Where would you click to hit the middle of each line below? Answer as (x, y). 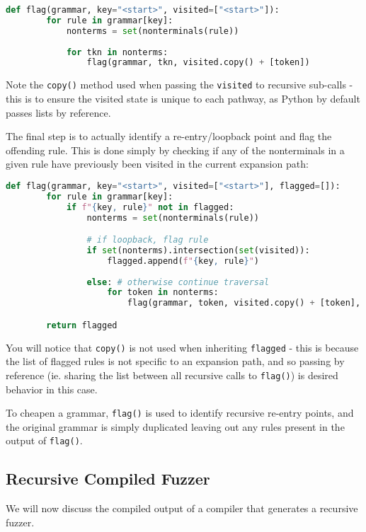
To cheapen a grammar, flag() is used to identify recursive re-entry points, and (180, 413)
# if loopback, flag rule (148, 240)
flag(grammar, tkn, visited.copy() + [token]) (198, 63)
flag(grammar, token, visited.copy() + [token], (244, 303)
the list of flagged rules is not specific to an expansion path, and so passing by (175, 361)
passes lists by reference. (58, 112)
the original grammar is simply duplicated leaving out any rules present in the (175, 426)
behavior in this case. (52, 389)
